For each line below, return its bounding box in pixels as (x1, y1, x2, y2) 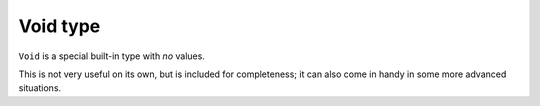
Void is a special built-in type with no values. (18, 50, 205, 62)
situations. (18, 82, 62, 94)
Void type (18, 15, 101, 37)
